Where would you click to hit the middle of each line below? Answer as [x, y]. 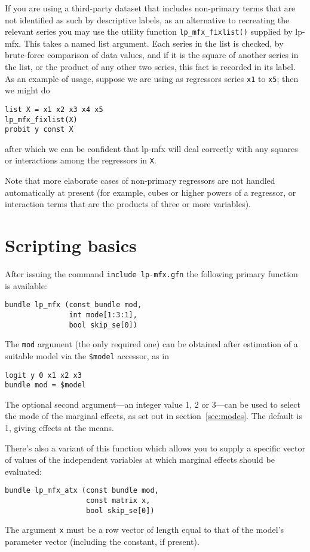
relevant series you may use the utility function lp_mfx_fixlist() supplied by [149, 31]
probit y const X [39, 130]
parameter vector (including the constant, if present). [102, 542]
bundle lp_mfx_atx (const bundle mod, [82, 491]
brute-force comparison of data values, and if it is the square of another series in [152, 55]
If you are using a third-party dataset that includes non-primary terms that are [150, 8]
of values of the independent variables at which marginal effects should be [140, 460]
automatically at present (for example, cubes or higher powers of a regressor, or [151, 192]
